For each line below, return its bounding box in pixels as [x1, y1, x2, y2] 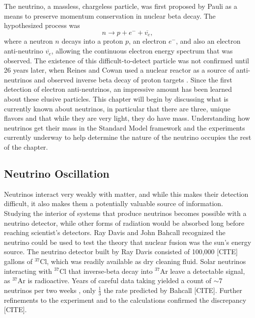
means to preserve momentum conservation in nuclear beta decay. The [4, 10, 216, 21]
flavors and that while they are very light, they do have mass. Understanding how [4, 113, 250, 123]
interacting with [4, 265, 52, 276]
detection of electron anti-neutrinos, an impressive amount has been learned [4, 84, 232, 94]
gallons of [4, 256, 33, 266]
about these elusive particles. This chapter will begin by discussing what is [4, 94, 228, 104]
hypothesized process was [4, 20, 80, 30]
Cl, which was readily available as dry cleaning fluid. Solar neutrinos [40, 256, 246, 266]
